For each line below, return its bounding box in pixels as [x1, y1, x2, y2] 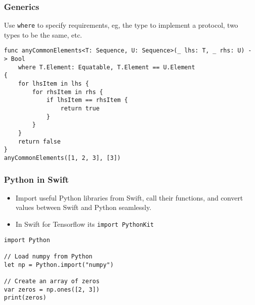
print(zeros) [4, 294, 46, 302]
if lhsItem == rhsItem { [46, 97, 128, 104]
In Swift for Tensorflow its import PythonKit [15, 219, 154, 229]
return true [60, 105, 100, 112]
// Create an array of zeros [4, 278, 100, 285]
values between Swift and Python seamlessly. [15, 202, 152, 212]
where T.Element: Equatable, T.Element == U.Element [18, 63, 195, 71]
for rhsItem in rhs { [32, 88, 103, 96]
